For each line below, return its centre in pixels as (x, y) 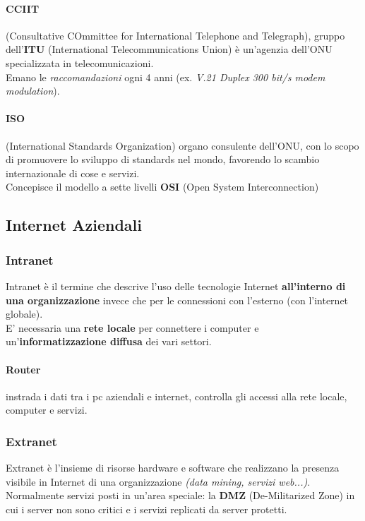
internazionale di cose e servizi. (73, 173)
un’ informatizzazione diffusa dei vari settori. (109, 341)
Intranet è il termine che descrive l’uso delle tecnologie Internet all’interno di (176, 286)
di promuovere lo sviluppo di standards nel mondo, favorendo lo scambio (163, 159)
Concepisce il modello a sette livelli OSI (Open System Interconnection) (162, 187)
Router (23, 369)
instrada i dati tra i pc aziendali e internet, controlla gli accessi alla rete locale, (176, 396)
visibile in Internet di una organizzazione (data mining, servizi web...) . (158, 481)
